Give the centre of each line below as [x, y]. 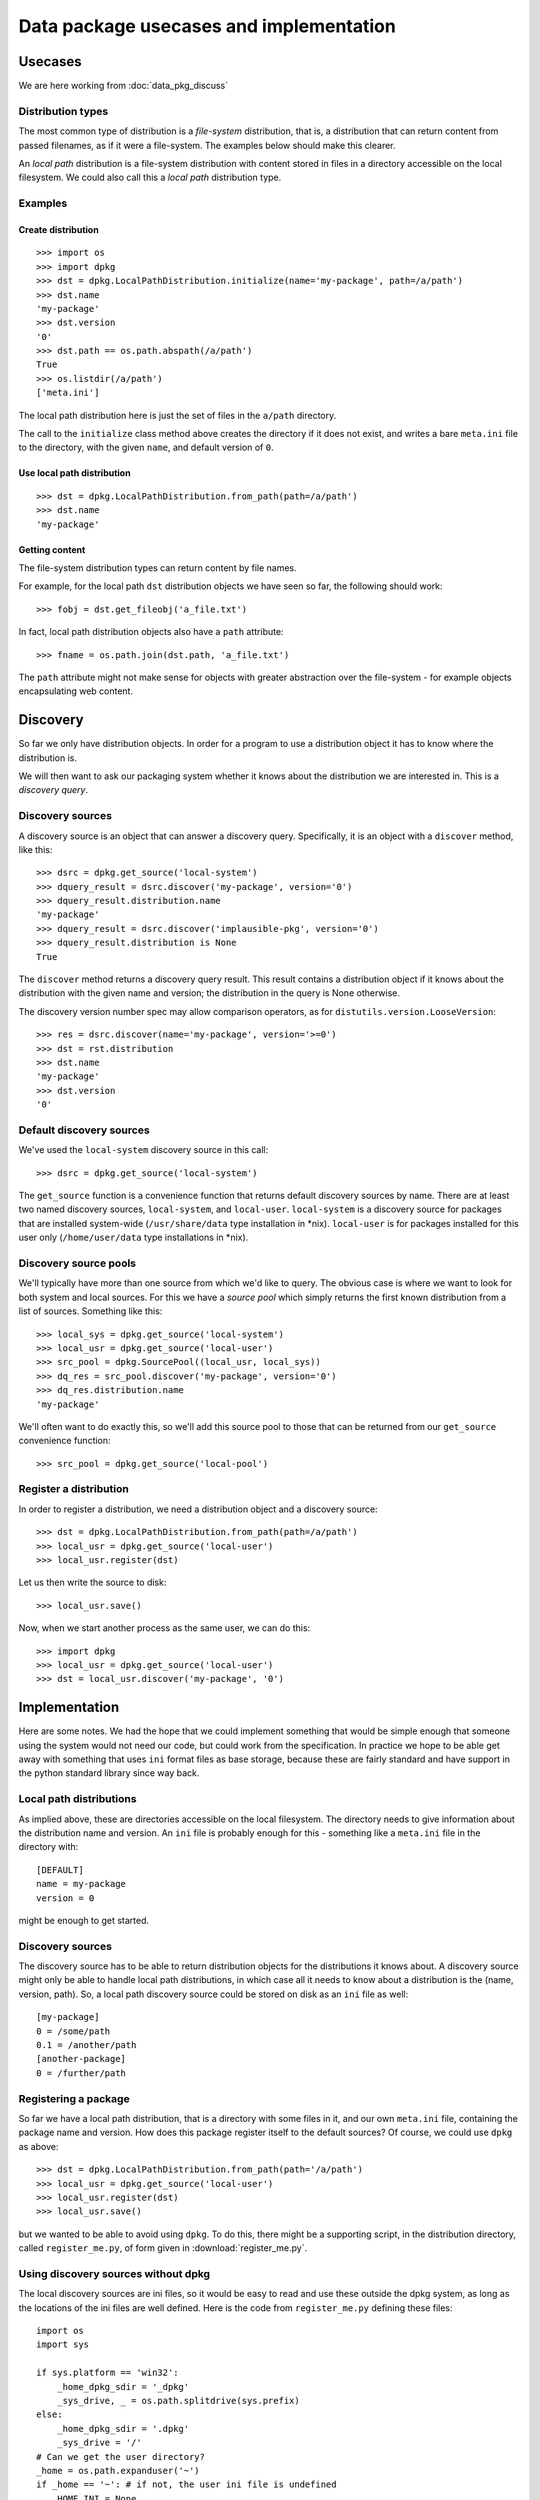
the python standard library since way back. [109, 1773]
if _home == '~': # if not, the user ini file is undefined [186, 2484]
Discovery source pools [77, 1263]
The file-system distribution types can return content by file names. [157, 567]
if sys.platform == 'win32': [107, 2373]
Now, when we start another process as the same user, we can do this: [164, 1628]
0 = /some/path [73, 2031]
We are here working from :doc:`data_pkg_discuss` [123, 86]
